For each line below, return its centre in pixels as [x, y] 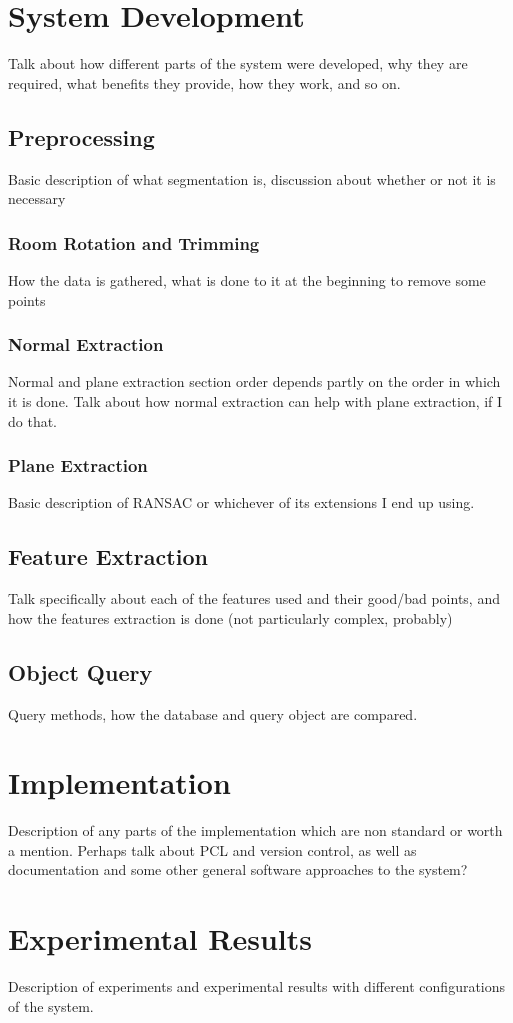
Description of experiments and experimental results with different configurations [257, 986]
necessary [37, 198]
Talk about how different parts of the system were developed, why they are [238, 63]
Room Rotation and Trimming [134, 242]
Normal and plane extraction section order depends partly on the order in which [254, 381]
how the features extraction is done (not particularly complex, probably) [230, 617]
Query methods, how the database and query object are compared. [213, 713]
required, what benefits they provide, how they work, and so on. [204, 82]
